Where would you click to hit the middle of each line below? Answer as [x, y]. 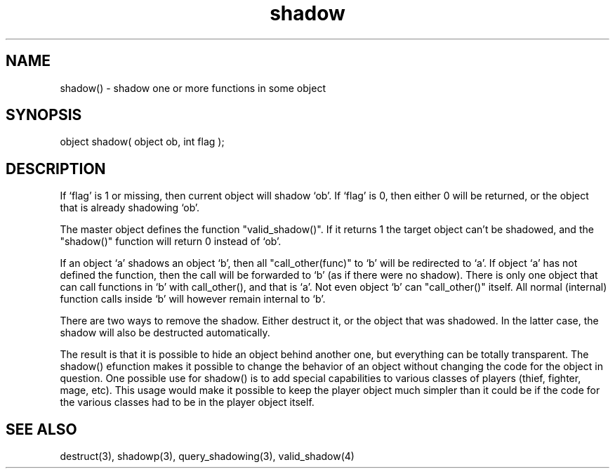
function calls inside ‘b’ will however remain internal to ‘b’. [193, 299]
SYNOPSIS [44, 115]
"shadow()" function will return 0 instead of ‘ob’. [171, 242]
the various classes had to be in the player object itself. [187, 402]
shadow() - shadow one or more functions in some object [193, 88]
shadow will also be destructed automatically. [165, 333]
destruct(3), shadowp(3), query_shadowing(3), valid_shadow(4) [207, 456]
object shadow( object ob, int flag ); [142, 142]
